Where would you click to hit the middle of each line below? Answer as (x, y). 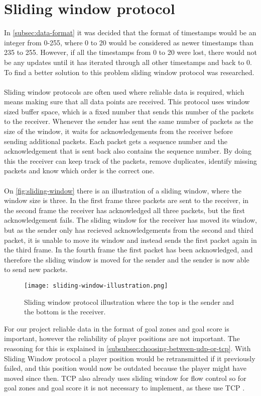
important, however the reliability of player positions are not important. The (122, 338)
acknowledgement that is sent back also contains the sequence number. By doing (128, 151)
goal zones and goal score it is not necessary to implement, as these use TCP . (124, 388)
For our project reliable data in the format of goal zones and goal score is (117, 328)
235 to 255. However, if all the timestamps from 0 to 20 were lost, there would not (130, 52)
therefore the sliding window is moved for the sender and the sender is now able (127, 259)
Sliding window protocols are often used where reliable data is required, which (124, 91)
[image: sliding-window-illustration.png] (96, 285)
